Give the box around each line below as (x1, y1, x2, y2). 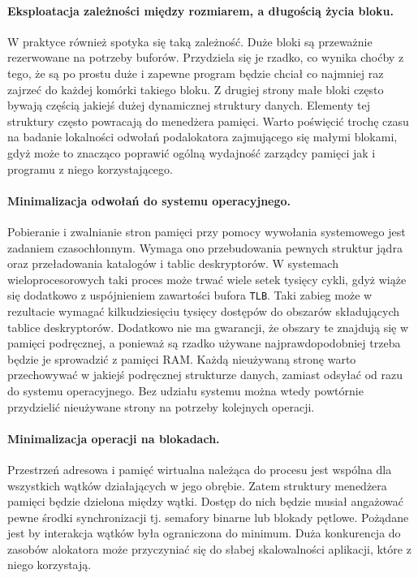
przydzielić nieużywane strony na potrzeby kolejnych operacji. (7, 398, 315, 415)
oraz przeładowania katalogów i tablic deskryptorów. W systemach (7, 255, 338, 272)
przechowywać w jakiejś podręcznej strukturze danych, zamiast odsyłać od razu (7, 366, 403, 383)
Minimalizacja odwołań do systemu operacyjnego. (7, 192, 291, 209)
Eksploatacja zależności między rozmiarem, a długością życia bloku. (7, 2, 394, 19)
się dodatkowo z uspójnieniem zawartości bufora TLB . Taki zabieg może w (7, 287, 373, 304)
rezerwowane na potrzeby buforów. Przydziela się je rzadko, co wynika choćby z (7, 49, 404, 66)
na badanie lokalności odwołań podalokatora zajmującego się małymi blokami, (7, 128, 398, 145)
